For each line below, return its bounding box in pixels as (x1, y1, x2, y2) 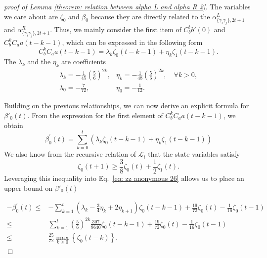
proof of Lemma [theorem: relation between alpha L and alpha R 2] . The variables (4, 1, 251, 11)
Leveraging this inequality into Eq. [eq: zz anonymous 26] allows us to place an (4, 172, 244, 183)
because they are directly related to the (90, 11, 210, 21)
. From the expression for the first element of (27, 110, 163, 120)
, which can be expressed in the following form (62, 37, 203, 47)
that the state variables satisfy (148, 149, 240, 159)
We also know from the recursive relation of (4, 149, 136, 159)
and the (27, 56, 51, 66)
